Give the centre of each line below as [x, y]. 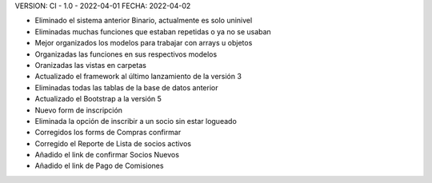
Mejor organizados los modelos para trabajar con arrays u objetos [144, 43]
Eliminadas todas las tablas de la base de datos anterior [126, 87]
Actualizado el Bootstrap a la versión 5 [98, 99]
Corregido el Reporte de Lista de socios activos [113, 143]
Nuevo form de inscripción [79, 110]
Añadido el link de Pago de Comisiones [99, 166]
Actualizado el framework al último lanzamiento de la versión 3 [138, 77]
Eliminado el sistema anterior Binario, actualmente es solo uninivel [144, 21]
